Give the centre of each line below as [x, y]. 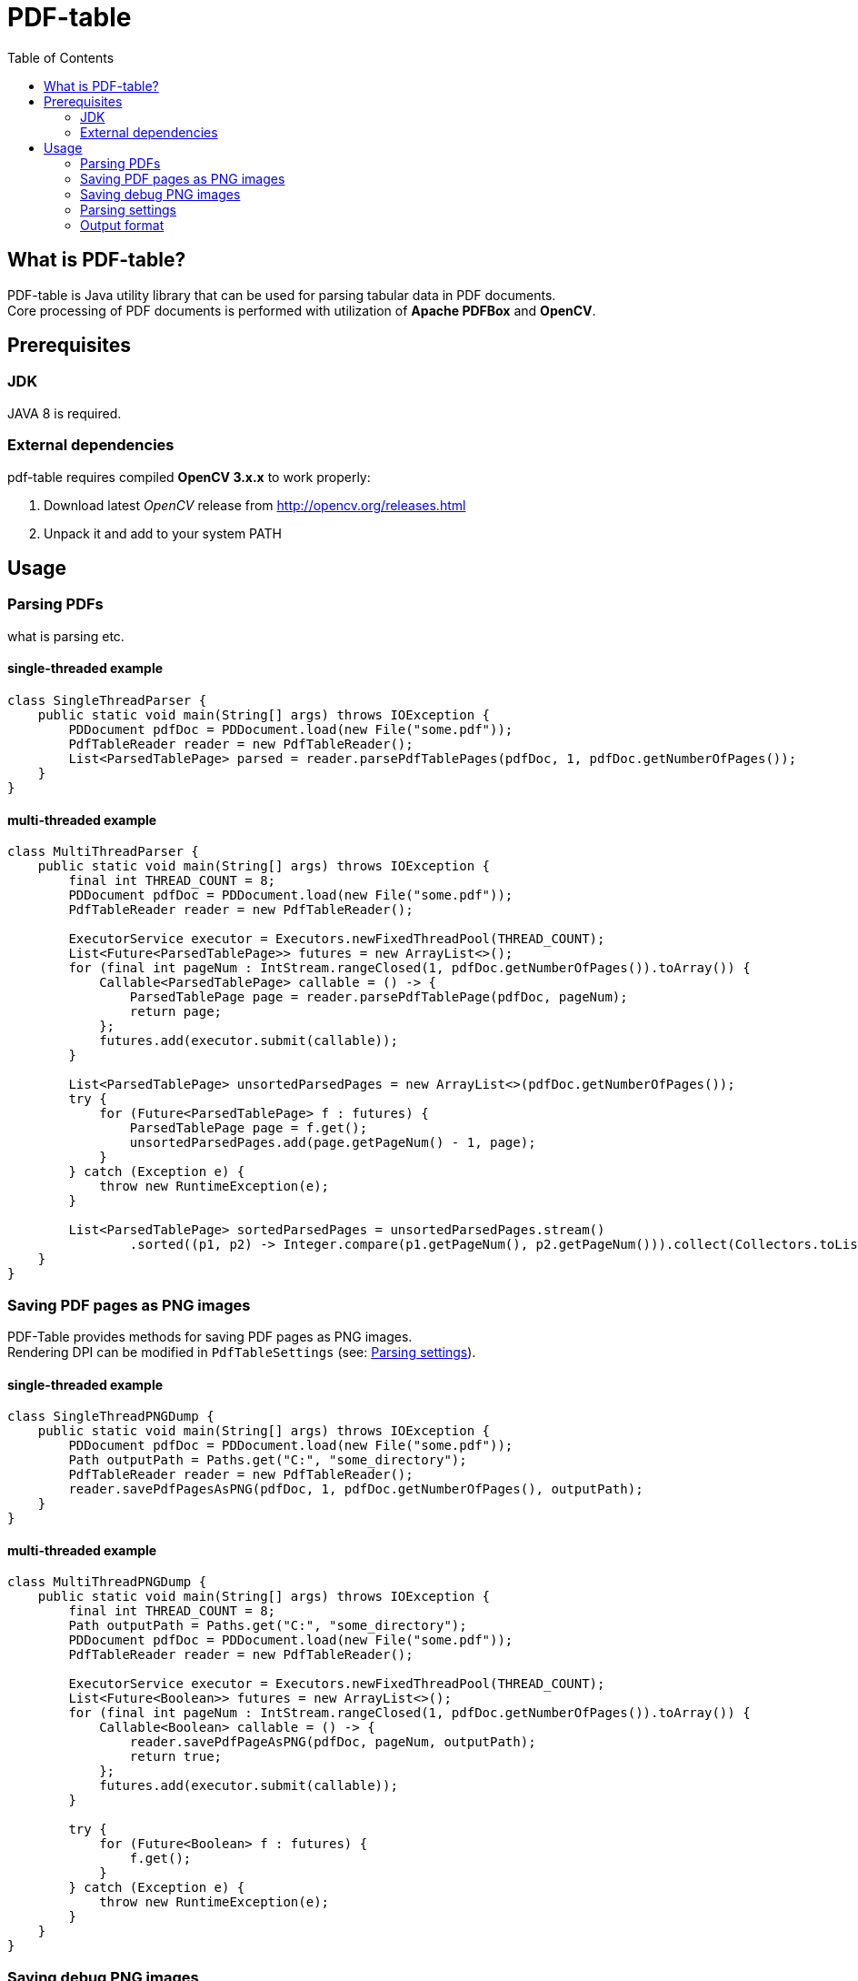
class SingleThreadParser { [107, 700]
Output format [122, 225]
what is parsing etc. [66, 636]
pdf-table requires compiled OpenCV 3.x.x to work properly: [189, 477]
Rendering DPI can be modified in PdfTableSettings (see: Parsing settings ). [242, 1352]
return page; [176, 1012]
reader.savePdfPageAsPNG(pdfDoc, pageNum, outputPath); [333, 1742]
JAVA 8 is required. [65, 413]
